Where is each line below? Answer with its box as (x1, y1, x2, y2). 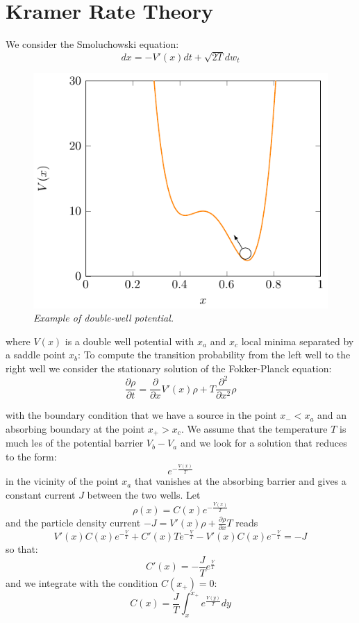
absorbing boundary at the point (6, 421, 145, 435)
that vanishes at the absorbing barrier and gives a (134, 474, 347, 488)
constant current (6, 488, 76, 502)
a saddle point (6, 347, 66, 362)
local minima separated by (241, 333, 354, 348)
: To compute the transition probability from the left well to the (78, 347, 351, 362)
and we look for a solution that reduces (180, 435, 347, 450)
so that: (6, 542, 38, 556)
